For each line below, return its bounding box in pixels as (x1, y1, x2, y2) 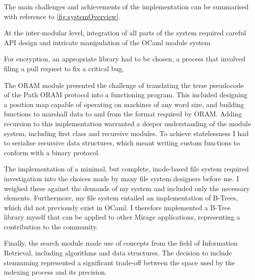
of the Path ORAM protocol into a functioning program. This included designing (4, 89, 248, 100)
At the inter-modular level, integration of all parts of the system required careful (4, 28, 246, 38)
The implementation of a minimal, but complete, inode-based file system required (4, 164, 249, 174)
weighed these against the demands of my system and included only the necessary (4, 183, 250, 193)
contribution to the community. (4, 221, 98, 231)
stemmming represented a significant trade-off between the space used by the (4, 257, 235, 267)
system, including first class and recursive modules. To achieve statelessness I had (4, 128, 249, 138)
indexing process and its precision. (4, 267, 107, 277)
